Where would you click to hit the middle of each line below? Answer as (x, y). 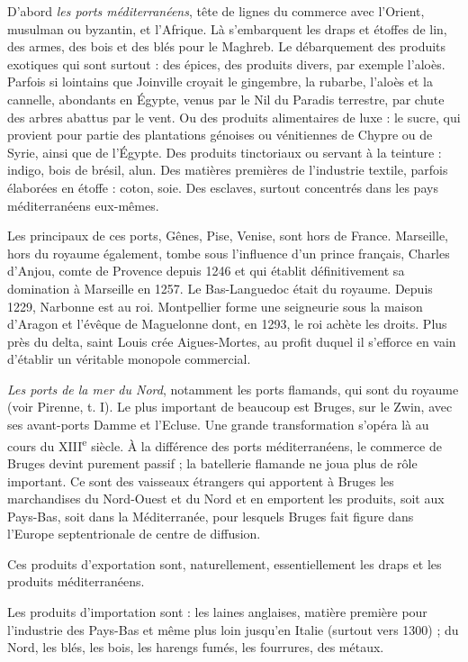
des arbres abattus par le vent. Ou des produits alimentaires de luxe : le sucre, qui (234, 117)
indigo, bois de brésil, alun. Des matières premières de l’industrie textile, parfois (228, 170)
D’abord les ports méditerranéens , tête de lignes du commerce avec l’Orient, (216, 11)
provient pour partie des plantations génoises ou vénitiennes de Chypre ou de (220, 135)
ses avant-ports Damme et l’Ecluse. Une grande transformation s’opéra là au (218, 425)
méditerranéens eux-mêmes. (83, 205)
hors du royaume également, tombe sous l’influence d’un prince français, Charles (229, 253)
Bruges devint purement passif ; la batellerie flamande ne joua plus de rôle (212, 462)
